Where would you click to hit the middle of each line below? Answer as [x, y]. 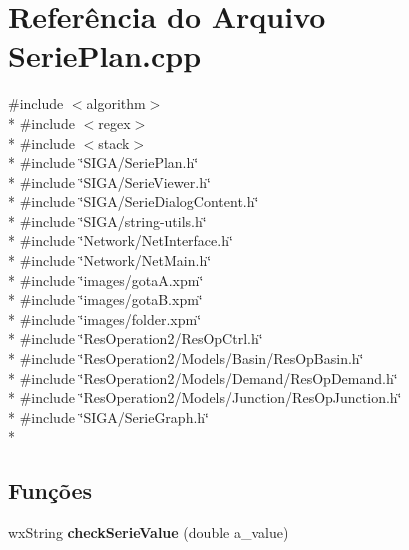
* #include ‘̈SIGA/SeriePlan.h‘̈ [103, 162]
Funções [50, 490]
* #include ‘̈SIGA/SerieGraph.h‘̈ [108, 416]
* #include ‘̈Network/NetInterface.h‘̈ [120, 240]
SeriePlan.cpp [105, 55]
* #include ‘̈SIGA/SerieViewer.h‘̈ [109, 181]
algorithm [116, 103]
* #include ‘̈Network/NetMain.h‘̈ [110, 260]
